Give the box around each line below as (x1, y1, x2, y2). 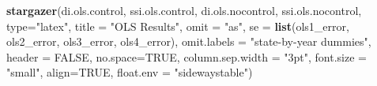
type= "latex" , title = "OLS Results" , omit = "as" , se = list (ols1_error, (6, 17, 349, 34)
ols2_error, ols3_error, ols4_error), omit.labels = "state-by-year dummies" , (6, 33, 371, 50)
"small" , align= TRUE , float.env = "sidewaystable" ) (6, 64, 253, 80)
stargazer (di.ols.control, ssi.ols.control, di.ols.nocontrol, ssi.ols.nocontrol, (6, 2, 362, 18)
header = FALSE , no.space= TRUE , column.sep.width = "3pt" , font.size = (6, 48, 367, 65)
